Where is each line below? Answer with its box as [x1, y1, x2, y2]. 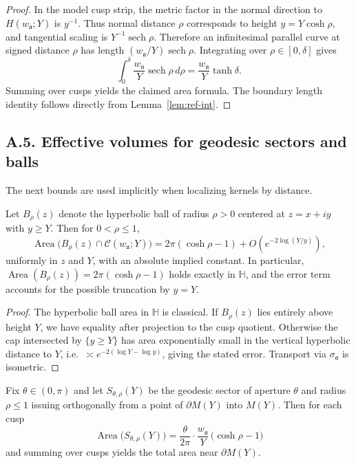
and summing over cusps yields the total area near [6, 444, 218, 459]
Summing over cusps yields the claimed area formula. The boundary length [6, 83, 323, 98]
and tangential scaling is [6, 29, 108, 43]
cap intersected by [6, 333, 82, 347]
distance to [6, 346, 52, 360]
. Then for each [278, 397, 342, 412]
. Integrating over [193, 43, 267, 57]
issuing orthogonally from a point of [31, 397, 183, 412]
